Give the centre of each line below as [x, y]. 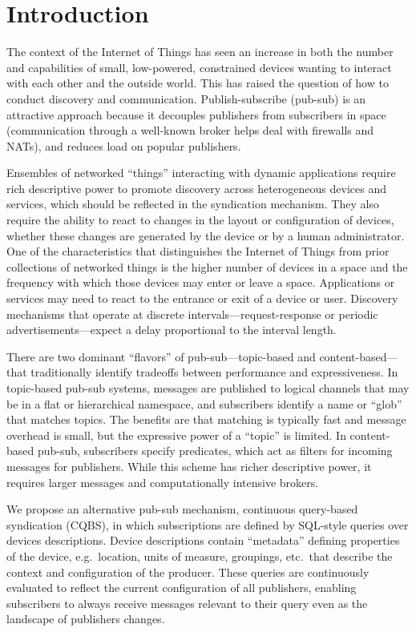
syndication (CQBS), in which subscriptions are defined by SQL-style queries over [208, 524]
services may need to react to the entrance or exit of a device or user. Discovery [202, 298]
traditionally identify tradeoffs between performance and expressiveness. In [214, 372]
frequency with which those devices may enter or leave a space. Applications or [201, 282]
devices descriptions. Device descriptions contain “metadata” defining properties [203, 540]
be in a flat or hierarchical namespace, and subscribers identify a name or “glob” [204, 403]
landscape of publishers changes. [86, 619]
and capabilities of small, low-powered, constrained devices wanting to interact [199, 67]
